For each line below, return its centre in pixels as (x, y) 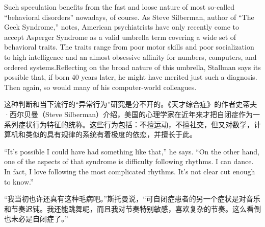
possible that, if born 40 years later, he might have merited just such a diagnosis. (131, 77)
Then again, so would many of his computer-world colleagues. (100, 87)
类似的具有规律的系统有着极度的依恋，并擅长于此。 (111, 134)
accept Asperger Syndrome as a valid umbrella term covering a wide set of (120, 37)
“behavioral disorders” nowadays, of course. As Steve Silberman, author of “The (129, 17)
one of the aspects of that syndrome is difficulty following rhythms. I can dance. (129, 161)
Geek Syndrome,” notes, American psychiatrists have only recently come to (122, 27)
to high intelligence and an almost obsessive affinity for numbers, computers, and (130, 56)
